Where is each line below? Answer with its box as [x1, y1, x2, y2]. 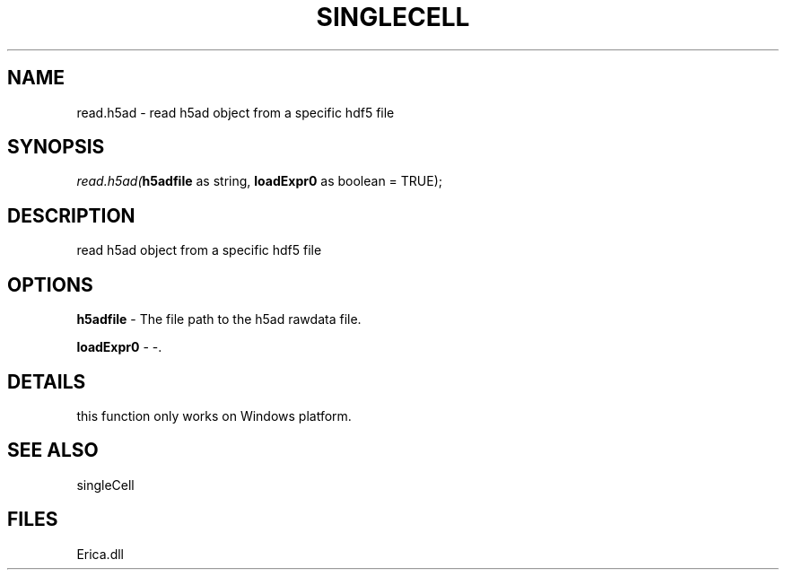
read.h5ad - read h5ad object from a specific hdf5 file [76, 104, 395, 120]
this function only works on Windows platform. [76, 407, 352, 424]
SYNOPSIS [7, 136, 105, 159]
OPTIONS [7, 273, 93, 296]
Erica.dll [76, 546, 124, 562]
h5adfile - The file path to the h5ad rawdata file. [76, 311, 362, 328]
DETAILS [7, 370, 86, 393]
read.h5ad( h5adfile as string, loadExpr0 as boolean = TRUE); [76, 173, 443, 189]
